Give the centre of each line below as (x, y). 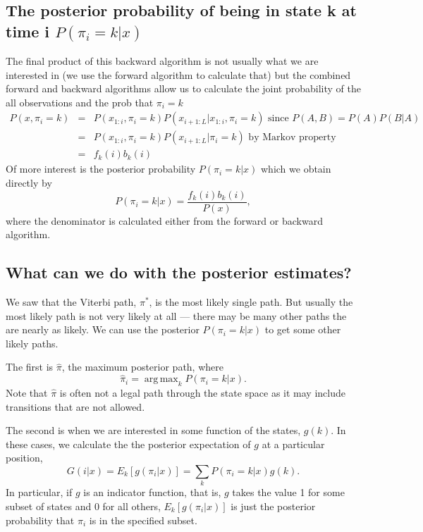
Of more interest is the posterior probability (101, 169)
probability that (40, 520)
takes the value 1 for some (288, 492)
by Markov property (292, 138)
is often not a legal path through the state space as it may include (202, 393)
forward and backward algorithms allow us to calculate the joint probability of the (183, 88)
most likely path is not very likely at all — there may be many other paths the (176, 315)
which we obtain (296, 169)
